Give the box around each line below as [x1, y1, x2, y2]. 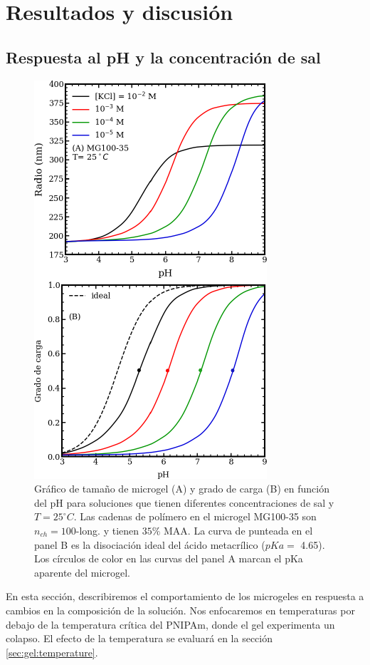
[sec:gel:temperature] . [6, 644, 98, 659]
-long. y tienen [75, 522, 139, 537]
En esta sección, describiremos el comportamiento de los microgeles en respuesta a [6, 589, 364, 604]
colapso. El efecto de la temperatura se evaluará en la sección [6, 631, 273, 646]
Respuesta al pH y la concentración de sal [6, 46, 321, 68]
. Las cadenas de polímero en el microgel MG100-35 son [73, 509, 317, 524]
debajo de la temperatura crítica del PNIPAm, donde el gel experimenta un [6, 617, 335, 632]
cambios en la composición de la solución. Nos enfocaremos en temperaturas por [6, 602, 355, 617]
